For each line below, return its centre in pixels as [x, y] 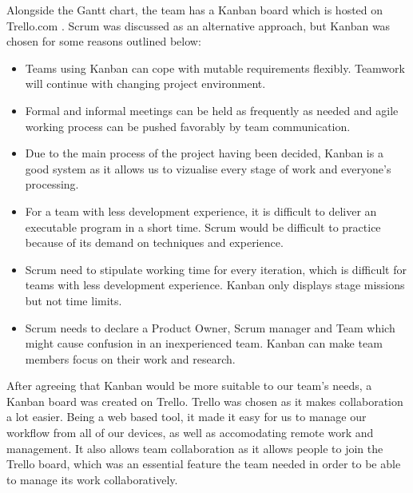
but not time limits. [73, 300]
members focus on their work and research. [130, 358]
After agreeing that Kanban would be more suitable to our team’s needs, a [189, 386]
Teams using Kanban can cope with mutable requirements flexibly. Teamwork [215, 68]
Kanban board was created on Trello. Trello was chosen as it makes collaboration [205, 401]
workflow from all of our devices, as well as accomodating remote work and [190, 433]
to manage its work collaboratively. [92, 479]
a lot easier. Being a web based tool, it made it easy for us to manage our [187, 417]
